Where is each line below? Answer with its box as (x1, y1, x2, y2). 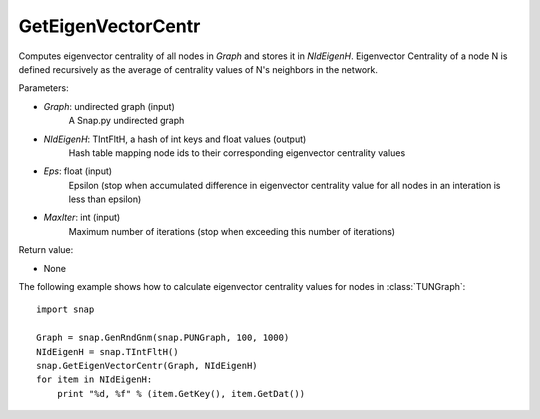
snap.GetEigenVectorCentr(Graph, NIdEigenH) (36, 360, 259, 371)
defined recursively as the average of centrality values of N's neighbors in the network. (18, 63, 379, 75)
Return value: (18, 244, 74, 256)
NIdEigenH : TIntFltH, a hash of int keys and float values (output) (43, 133, 307, 145)
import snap (36, 304, 95, 315)
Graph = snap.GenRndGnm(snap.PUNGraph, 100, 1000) (36, 332, 290, 344)
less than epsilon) (68, 193, 142, 205)
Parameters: (18, 82, 69, 94)
